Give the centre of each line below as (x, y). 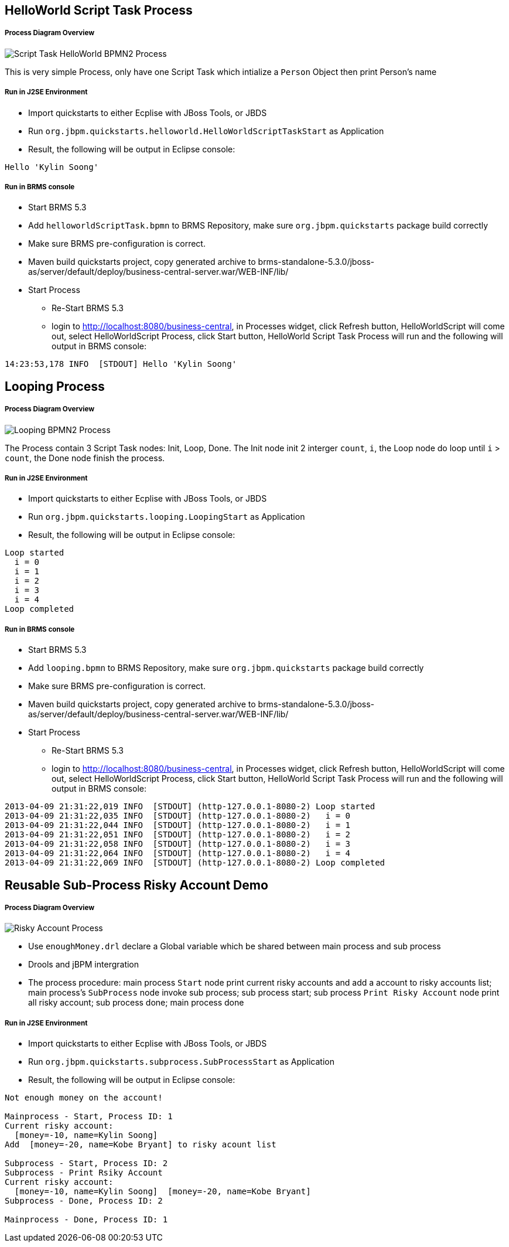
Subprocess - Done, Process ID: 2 (84, 1201)
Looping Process (55, 386)
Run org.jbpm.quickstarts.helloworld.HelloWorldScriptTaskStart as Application (206, 131)
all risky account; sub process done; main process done (136, 1003)
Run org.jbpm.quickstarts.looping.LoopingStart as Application (167, 517)
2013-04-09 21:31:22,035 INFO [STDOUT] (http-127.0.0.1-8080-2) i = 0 (178, 816)
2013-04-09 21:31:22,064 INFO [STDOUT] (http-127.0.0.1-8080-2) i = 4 (178, 854)
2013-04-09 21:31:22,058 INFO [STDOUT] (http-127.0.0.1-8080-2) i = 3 (178, 844)
